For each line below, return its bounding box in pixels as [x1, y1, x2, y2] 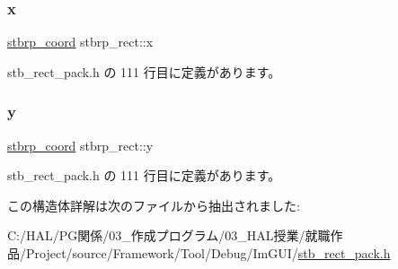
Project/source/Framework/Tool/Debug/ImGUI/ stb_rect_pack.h [25, 244, 391, 262]
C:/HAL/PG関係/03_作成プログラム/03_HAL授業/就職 [7, 226, 331, 245]
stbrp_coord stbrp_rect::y [7, 135, 154, 154]
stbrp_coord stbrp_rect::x [7, 32, 154, 51]
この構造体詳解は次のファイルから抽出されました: [7, 195, 300, 214]
